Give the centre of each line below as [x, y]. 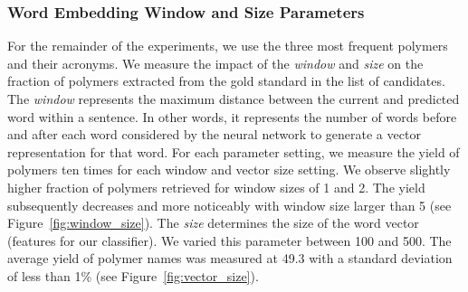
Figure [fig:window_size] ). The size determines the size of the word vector [213, 223]
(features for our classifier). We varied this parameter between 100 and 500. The [229, 240]
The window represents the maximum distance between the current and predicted [234, 99]
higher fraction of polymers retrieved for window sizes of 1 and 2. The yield [216, 187]
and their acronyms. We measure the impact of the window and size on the [215, 63]
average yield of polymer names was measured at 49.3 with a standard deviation [230, 258]
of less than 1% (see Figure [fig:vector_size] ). [133, 275]
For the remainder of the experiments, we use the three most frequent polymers [228, 46]
